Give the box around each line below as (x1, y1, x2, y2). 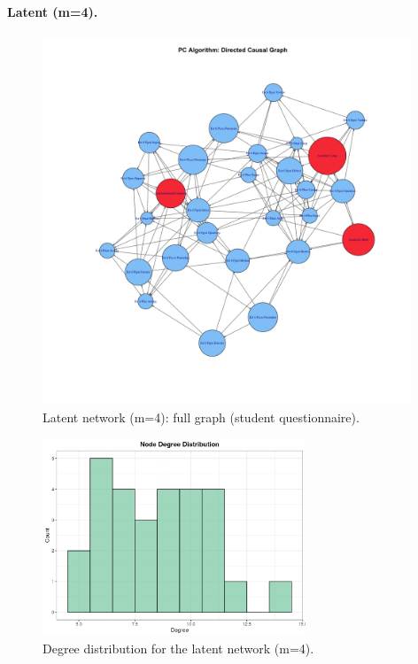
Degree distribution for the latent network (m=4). (43, 638, 314, 657)
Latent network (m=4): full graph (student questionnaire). (43, 407, 360, 426)
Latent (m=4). (7, 2, 98, 20)
